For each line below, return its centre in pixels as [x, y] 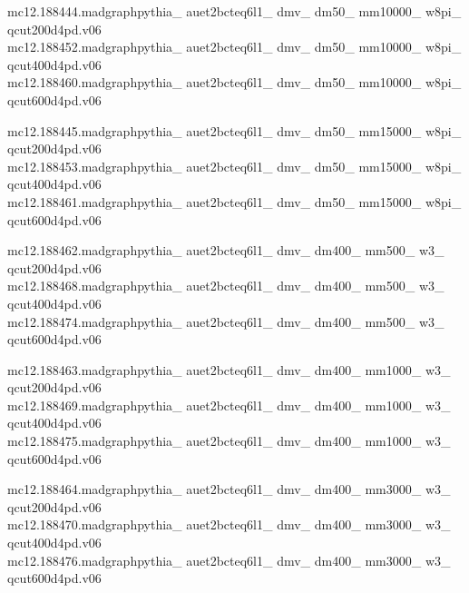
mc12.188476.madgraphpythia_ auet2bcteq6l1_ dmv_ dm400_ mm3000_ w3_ [229, 560]
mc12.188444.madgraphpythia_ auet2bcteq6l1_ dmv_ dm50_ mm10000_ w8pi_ [234, 11]
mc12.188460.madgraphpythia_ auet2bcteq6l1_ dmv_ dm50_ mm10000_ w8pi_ [234, 82]
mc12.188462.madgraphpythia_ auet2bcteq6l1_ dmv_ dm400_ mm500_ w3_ [226, 250]
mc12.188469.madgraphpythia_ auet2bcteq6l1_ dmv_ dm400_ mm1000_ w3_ [229, 405]
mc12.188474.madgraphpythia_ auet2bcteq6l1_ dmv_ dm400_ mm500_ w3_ [226, 321]
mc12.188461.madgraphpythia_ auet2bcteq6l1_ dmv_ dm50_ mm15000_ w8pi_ [234, 201]
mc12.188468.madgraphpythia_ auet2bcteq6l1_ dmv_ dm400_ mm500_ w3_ [226, 286]
